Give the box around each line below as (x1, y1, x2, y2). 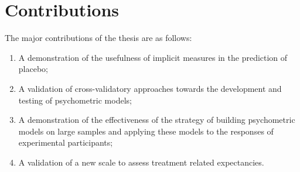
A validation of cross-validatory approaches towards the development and (18, 82, 282, 94)
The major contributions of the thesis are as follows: (5, 32, 192, 44)
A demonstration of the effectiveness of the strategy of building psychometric (18, 113, 295, 126)
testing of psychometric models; (18, 94, 132, 106)
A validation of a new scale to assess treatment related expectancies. (18, 156, 264, 168)
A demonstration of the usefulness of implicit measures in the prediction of (18, 51, 288, 63)
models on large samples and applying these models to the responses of (18, 125, 274, 137)
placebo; (18, 63, 48, 75)
